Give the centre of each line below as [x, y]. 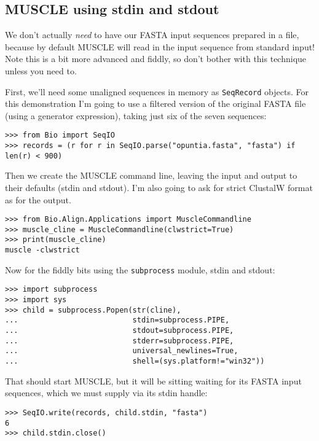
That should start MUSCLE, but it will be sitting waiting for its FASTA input [153, 381]
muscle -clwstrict [42, 250]
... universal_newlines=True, [122, 351]
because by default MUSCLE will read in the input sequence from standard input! [160, 46]
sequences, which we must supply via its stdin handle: [106, 393]
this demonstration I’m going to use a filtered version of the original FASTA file [156, 103]
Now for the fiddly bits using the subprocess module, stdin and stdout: [140, 269]
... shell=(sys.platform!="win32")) [135, 361]
